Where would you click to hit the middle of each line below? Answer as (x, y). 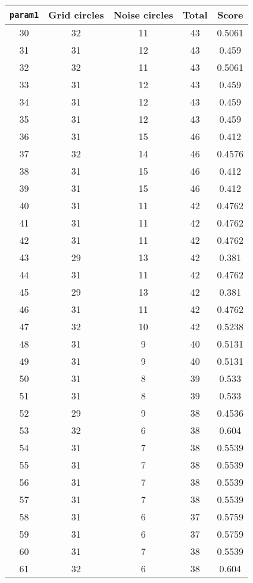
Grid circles (76, 15)
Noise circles (143, 15)
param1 (24, 15)
